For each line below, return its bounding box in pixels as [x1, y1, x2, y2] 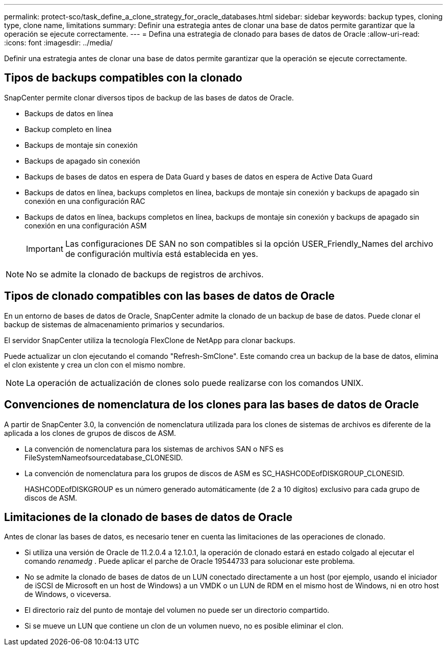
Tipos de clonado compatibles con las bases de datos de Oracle [4, 290, 335, 303]
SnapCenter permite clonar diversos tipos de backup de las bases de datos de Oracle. [4, 93, 294, 102]
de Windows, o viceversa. [24, 590, 111, 599]
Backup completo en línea [24, 124, 112, 134]
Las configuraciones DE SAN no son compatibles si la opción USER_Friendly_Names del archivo [65, 238, 433, 249]
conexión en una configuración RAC [24, 196, 145, 205]
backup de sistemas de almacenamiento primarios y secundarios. [4, 320, 225, 329]
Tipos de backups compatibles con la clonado [4, 71, 242, 85]
